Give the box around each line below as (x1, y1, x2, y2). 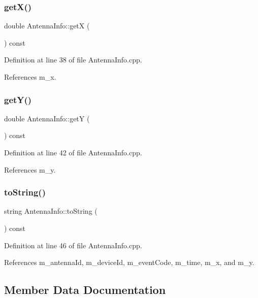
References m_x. (4, 72, 56, 82)
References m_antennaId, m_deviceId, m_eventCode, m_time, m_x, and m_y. (4, 257, 254, 268)
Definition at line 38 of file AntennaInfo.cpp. (4, 54, 142, 65)
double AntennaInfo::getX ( (4, 20, 90, 31)
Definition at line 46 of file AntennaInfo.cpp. (4, 240, 142, 250)
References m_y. (4, 164, 56, 175)
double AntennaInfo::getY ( (4, 113, 90, 123)
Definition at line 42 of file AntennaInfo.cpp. (4, 147, 142, 157)
